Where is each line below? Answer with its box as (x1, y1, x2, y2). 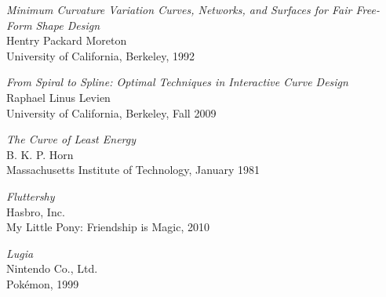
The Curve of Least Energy (6, 131, 137, 147)
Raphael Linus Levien (6, 89, 111, 105)
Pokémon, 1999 (6, 275, 79, 292)
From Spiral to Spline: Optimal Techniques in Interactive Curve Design (6, 74, 348, 90)
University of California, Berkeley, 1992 (6, 47, 195, 63)
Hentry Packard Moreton (6, 32, 127, 49)
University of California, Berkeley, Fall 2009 (6, 104, 217, 121)
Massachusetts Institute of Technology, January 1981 (6, 161, 260, 178)
